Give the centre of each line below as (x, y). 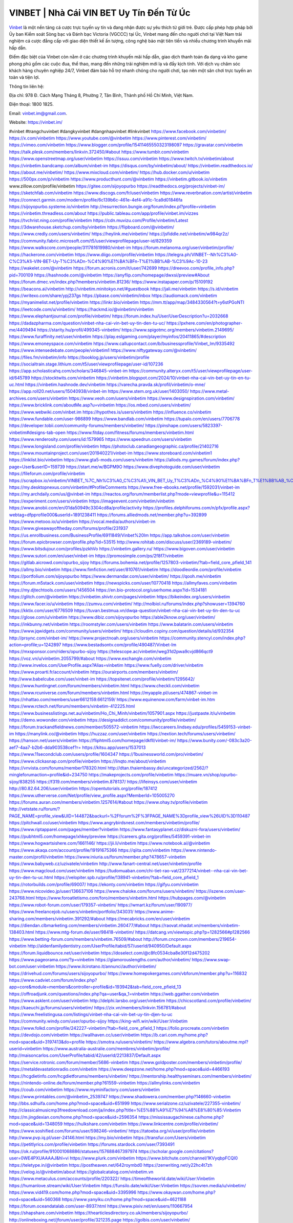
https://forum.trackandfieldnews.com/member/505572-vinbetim (74, 727)
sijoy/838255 (22, 781)
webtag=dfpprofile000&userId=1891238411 (52, 515)
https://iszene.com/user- (221, 891)
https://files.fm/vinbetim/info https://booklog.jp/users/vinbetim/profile (79, 357)
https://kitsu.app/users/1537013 (114, 747)
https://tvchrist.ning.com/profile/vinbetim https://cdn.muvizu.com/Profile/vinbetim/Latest (99, 220)
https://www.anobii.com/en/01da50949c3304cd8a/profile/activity (75, 508)
